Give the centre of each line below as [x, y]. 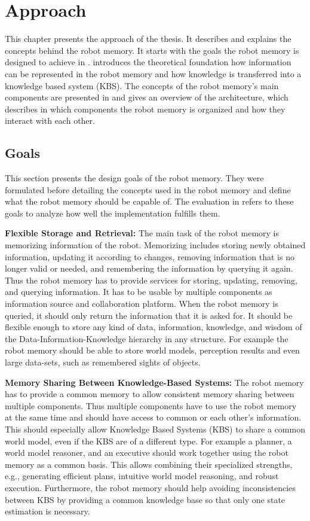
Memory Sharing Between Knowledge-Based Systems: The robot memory [154, 382]
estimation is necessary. [47, 511]
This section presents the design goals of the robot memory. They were [134, 178]
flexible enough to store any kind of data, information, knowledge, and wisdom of [154, 327]
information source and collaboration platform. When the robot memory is [142, 304]
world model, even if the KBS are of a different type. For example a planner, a [148, 441]
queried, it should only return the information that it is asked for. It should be [149, 315]
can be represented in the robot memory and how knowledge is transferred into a [153, 73]
